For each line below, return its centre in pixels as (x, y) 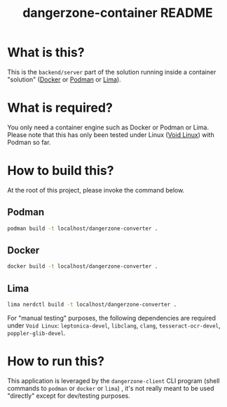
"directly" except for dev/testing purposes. (69, 396)
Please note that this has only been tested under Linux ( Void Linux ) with (111, 134)
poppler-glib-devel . (36, 332)
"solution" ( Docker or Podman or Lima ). (64, 79)
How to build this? (61, 171)
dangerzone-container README (118, 13)
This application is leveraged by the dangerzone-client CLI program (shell (113, 380)
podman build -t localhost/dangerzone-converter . (83, 228)
